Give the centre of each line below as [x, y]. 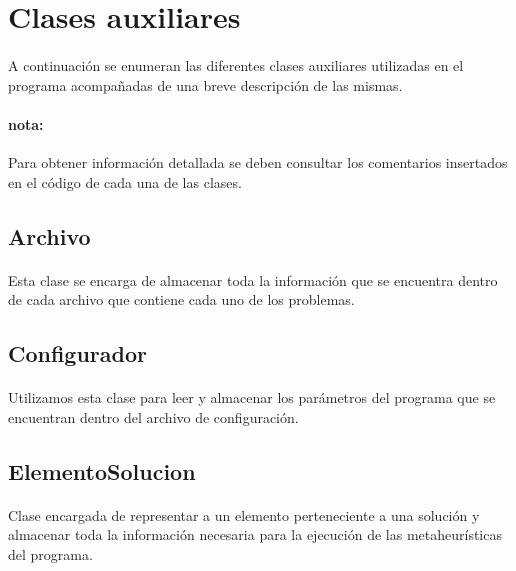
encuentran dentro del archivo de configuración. [153, 416]
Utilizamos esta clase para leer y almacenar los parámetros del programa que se [252, 397]
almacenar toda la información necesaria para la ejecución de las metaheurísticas [255, 534]
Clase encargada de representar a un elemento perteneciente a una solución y [244, 514]
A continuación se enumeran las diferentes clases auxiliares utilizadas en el [236, 64]
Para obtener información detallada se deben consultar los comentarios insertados [258, 161]
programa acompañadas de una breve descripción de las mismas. [205, 84]
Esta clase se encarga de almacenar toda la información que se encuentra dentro [253, 279]
